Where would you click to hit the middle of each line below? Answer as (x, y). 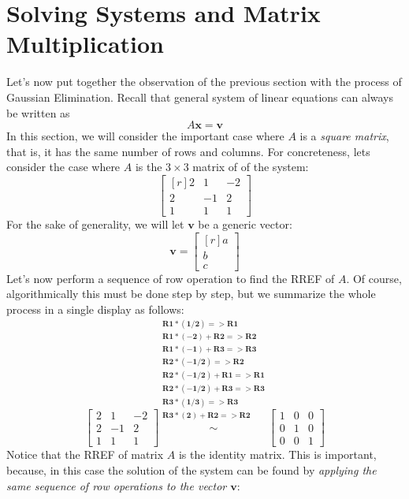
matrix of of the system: (251, 167)
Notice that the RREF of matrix (85, 454)
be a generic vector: (245, 223)
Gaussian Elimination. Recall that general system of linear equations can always (200, 97)
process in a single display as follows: (95, 309)
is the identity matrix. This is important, (277, 454)
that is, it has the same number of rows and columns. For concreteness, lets (188, 151)
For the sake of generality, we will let (95, 223)
